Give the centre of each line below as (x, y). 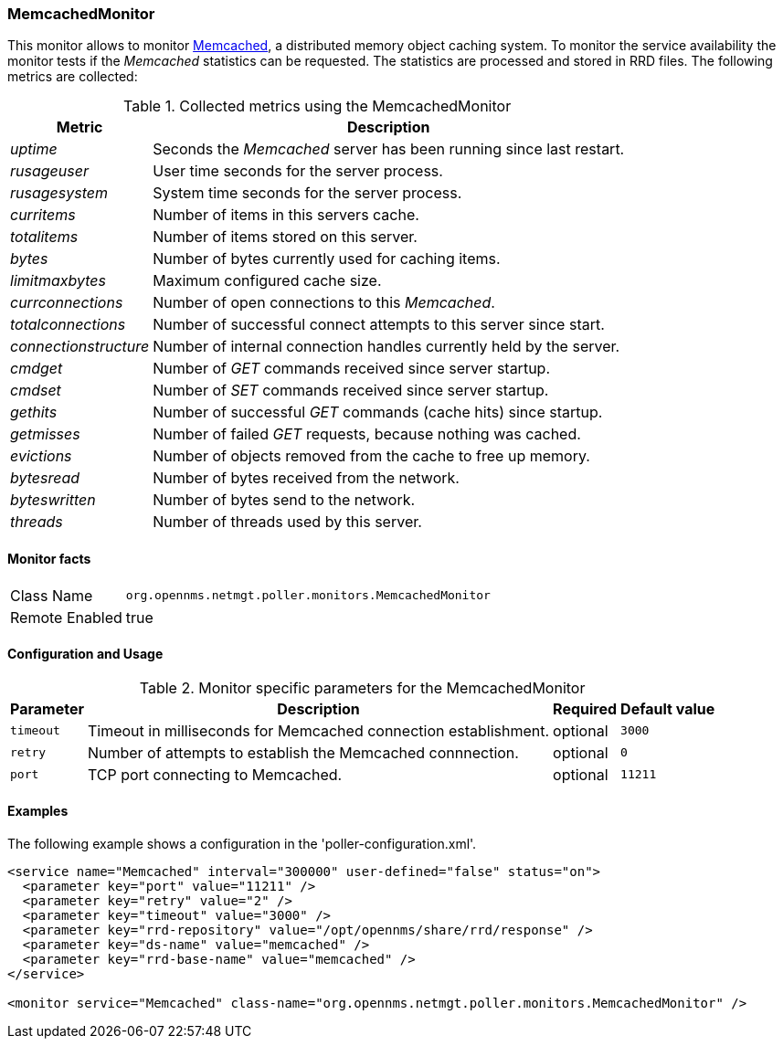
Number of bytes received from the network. (306, 478)
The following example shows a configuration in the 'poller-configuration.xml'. (242, 844)
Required (585, 708)
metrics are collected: (73, 77)
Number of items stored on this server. (285, 237)
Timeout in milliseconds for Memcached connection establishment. (318, 730)
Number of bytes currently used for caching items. (327, 259)
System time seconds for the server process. (307, 193)
